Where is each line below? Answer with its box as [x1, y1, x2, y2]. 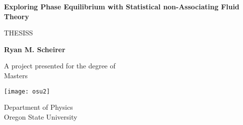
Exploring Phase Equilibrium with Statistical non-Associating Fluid [4, 1, 240, 11]
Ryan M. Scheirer [4, 44, 66, 54]
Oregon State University [4, 111, 78, 122]
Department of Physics [4, 102, 73, 112]
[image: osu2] [4, 88, 50, 95]
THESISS [4, 28, 33, 38]
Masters [4, 70, 28, 80]
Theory [4, 11, 29, 21]
